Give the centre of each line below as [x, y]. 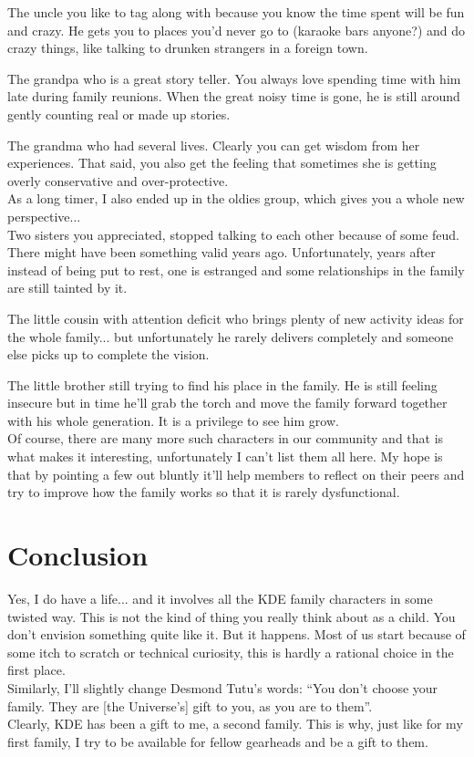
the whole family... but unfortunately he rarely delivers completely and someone [231, 336]
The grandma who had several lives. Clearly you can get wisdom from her [214, 145]
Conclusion [78, 555]
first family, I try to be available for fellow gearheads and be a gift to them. [218, 741]
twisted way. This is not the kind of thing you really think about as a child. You [232, 616]
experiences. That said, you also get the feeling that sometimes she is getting [222, 163]
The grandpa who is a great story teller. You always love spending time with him [234, 78]
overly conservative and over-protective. [118, 180]
